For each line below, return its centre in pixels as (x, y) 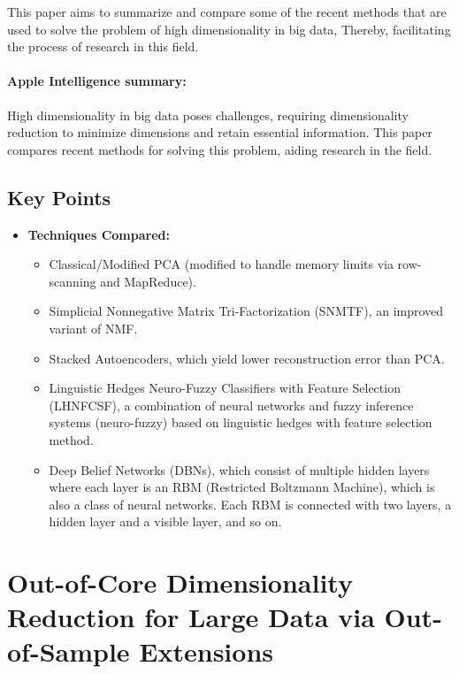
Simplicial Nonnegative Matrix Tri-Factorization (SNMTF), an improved (246, 311)
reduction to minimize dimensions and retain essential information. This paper (220, 132)
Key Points (59, 197)
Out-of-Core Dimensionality (180, 582)
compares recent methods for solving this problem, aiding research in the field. (220, 149)
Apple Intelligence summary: (97, 81)
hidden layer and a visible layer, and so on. (165, 521)
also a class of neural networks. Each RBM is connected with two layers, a (250, 504)
